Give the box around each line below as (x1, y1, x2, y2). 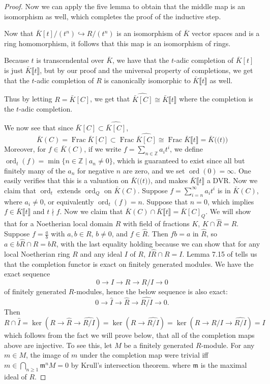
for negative (77, 165, 114, 176)
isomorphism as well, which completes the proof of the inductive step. (4, 11, 221, 21)
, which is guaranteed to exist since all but (112, 155, 245, 166)
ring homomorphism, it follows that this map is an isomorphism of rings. (4, 38, 231, 48)
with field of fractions (123, 218, 190, 229)
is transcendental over (36, 55, 104, 65)
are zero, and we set (123, 165, 185, 176)
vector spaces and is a (192, 28, 260, 39)
